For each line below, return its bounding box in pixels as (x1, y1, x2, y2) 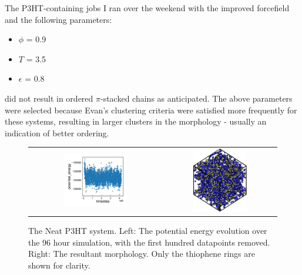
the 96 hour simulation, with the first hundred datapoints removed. (28, 236, 270, 248)
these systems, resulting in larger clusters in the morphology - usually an (5, 115, 267, 128)
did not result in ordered (5, 92, 93, 104)
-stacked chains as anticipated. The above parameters (100, 92, 293, 104)
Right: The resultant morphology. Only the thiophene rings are (28, 247, 255, 260)
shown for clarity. (28, 259, 90, 271)
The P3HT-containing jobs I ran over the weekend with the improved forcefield (5, 2, 290, 14)
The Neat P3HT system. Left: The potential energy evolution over (28, 224, 267, 237)
